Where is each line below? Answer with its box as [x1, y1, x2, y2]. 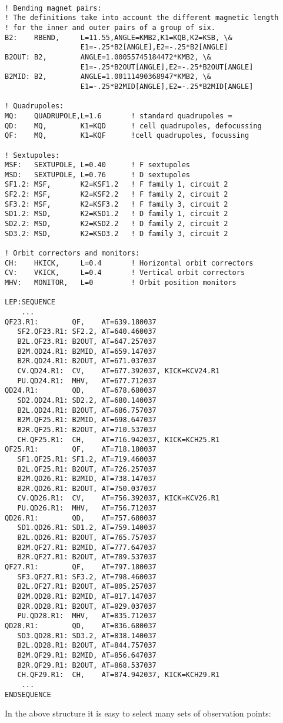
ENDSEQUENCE [5, 690, 51, 699]
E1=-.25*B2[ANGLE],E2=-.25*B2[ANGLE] [80, 43, 228, 52]
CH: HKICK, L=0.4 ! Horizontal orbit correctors [5, 258, 254, 267]
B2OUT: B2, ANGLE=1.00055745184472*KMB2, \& [5, 52, 211, 61]
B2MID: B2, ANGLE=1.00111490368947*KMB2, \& [5, 72, 211, 81]
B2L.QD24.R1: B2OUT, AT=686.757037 [17, 406, 157, 414]
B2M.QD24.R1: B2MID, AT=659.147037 [17, 347, 157, 356]
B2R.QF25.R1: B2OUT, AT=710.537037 [17, 425, 157, 434]
